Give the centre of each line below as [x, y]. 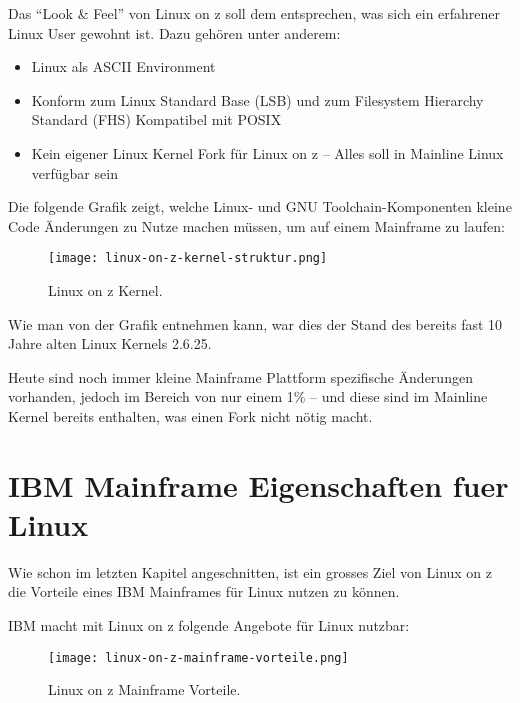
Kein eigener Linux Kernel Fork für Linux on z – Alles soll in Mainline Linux [267, 152]
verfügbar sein [74, 172]
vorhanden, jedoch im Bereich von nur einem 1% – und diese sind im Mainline [248, 396]
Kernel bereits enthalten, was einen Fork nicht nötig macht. [190, 415]
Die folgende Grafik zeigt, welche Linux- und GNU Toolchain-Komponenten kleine [260, 206]
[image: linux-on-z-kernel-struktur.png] [188, 258]
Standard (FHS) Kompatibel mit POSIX [156, 119]
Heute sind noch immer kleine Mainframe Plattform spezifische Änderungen [240, 376]
